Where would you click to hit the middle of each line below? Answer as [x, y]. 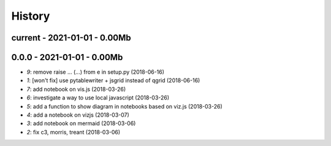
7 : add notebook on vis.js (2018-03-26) [76, 89]
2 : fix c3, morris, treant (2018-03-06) [74, 132]
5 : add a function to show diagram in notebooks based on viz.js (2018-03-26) [125, 106]
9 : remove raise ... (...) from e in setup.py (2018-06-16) [96, 72]
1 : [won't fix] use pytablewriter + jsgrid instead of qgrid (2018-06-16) [113, 80]
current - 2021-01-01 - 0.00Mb [71, 38]
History [31, 16]
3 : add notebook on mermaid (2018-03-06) [81, 123]
